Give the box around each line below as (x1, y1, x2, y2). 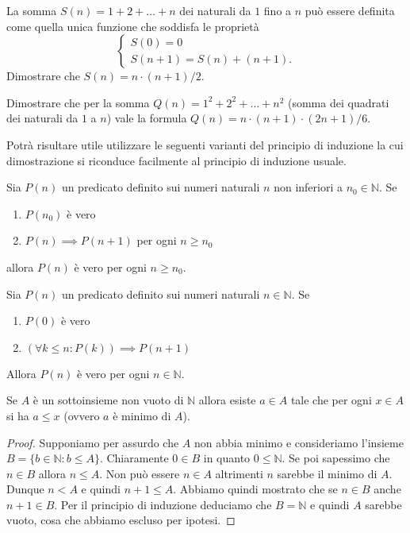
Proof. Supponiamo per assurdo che (6, 434, 179, 450)
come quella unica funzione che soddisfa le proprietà (6, 17, 259, 34)
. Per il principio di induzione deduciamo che (54, 496, 272, 512)
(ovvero (63, 407, 100, 423)
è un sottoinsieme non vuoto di (33, 392, 184, 408)
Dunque (6, 481, 44, 497)
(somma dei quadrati (287, 94, 389, 110)
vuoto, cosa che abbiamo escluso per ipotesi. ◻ (6, 512, 236, 528)
